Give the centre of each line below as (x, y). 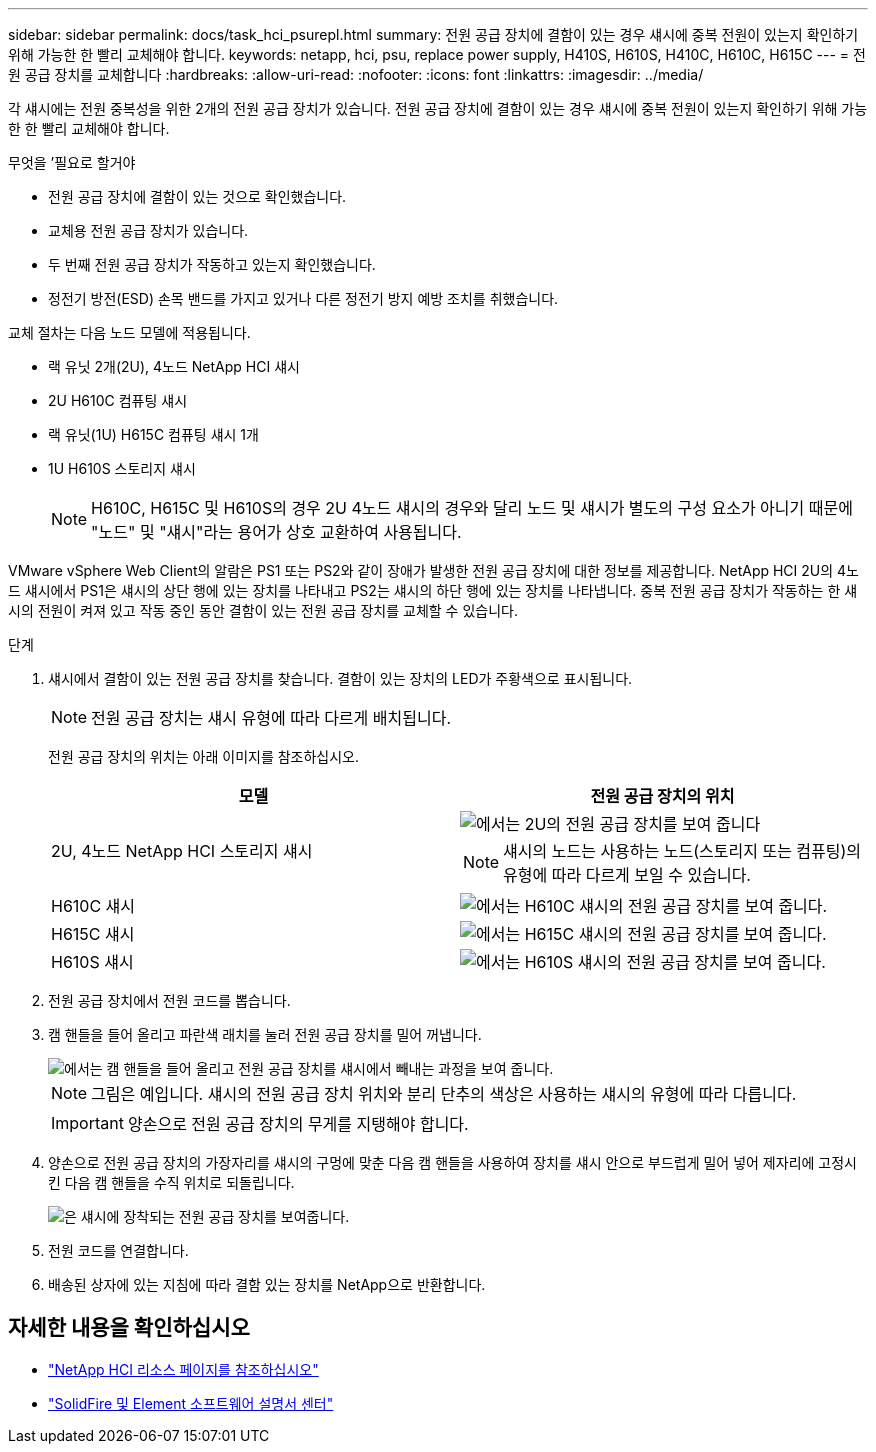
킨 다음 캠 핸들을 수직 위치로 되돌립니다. (171, 1182)
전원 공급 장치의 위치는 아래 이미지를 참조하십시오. (204, 756)
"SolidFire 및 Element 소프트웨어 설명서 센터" (191, 1403)
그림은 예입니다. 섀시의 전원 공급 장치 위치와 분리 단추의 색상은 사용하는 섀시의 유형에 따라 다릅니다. (444, 1094)
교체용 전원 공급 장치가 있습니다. (148, 230)
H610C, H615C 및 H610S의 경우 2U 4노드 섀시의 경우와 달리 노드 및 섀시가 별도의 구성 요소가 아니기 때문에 (472, 508)
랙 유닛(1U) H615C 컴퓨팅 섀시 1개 (153, 434)
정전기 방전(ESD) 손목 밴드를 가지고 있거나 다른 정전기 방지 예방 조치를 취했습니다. (303, 298)
